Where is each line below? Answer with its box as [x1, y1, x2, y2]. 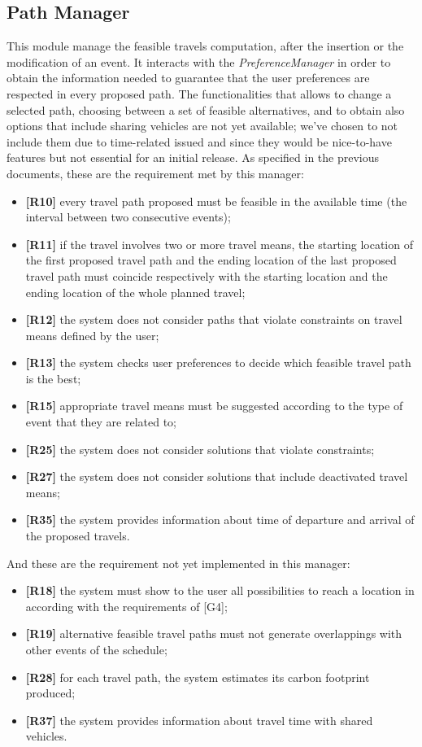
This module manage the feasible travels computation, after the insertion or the [7, 37, 404, 55]
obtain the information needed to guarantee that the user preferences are [7, 69, 370, 86]
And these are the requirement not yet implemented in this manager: [7, 554, 350, 571]
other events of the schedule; [25, 641, 167, 658]
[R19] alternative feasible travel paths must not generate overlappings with [25, 625, 402, 642]
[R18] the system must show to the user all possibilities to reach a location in [25, 582, 415, 599]
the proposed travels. [25, 527, 130, 544]
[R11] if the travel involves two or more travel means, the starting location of [25, 235, 413, 252]
